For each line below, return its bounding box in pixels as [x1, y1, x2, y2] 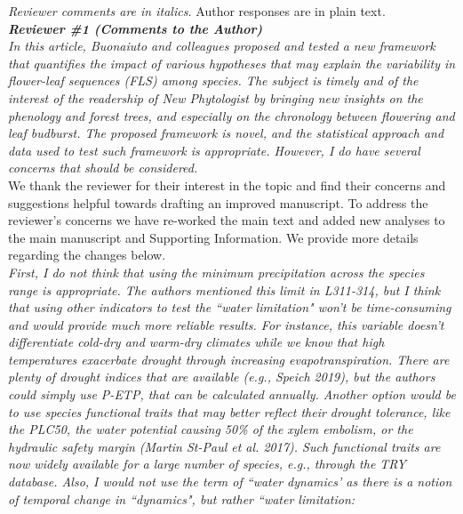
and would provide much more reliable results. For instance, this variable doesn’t [8, 315, 444, 333]
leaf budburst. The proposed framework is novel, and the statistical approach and [8, 124, 444, 142]
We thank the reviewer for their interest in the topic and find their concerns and [8, 175, 446, 194]
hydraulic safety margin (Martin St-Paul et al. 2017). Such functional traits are [8, 437, 441, 455]
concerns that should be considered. [8, 158, 198, 177]
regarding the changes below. [8, 245, 166, 264]
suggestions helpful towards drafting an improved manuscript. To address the [8, 193, 428, 212]
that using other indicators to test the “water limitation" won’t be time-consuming [8, 298, 451, 317]
